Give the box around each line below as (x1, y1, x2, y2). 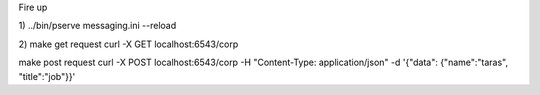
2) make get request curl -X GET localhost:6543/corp (18, 38, 239, 50)
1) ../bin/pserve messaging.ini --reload (18, 20, 177, 32)
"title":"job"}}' (18, 70, 76, 82)
